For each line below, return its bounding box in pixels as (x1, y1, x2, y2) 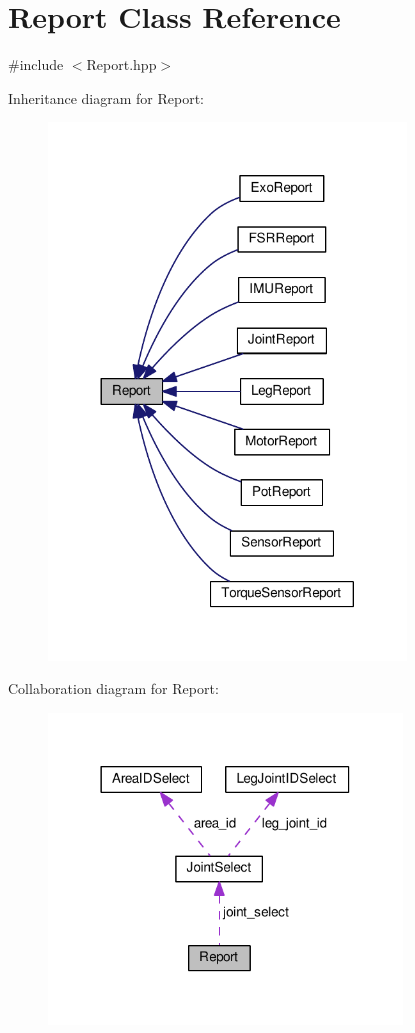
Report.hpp (86, 54, 157, 75)
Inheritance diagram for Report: (8, 87, 204, 108)
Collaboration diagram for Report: (8, 678, 219, 699)
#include (8, 54, 64, 75)
